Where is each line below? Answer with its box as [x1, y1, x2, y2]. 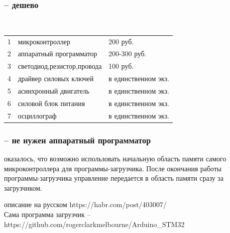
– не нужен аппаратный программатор [4, 133, 151, 146]
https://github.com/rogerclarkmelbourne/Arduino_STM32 [4, 219, 185, 229]
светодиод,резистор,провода [18, 61, 102, 71]
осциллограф [18, 110, 57, 120]
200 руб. [109, 36, 134, 46]
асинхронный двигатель [18, 85, 90, 96]
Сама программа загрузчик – [4, 209, 91, 219]
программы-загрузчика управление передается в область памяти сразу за [4, 173, 224, 183]
